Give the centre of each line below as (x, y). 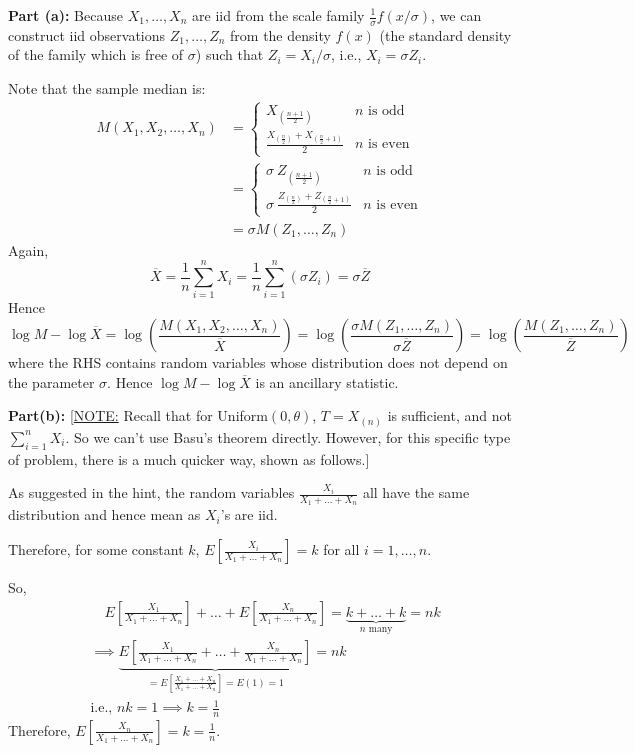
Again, (28, 249)
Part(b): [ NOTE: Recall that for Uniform (138, 415)
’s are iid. (249, 514)
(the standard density (445, 34)
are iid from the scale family (278, 15)
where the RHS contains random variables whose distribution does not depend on (258, 362)
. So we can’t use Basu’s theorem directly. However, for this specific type (288, 436)
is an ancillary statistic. (327, 381)
